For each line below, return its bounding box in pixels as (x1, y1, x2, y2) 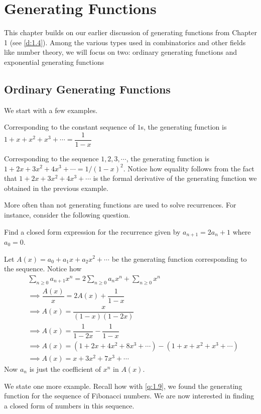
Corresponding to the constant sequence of (4, 122, 135, 132)
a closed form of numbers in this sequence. (4, 400, 135, 410)
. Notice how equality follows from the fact (123, 163, 254, 173)
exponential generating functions (4, 56, 104, 67)
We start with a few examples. (4, 105, 98, 115)
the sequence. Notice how (4, 263, 82, 274)
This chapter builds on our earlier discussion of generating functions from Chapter (4, 27, 257, 38)
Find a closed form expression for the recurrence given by (4, 226, 181, 237)
